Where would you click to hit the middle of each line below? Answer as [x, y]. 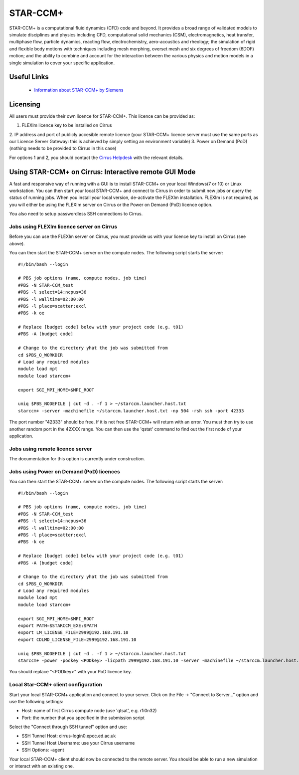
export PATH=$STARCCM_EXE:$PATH [58, 626]
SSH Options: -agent [43, 750]
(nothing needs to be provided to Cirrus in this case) [63, 148]
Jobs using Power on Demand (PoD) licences [65, 471]
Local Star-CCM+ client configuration [56, 685]
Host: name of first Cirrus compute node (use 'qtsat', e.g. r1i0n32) [89, 711]
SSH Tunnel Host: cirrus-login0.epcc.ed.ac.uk [69, 736]
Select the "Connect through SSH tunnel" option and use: [68, 727]
